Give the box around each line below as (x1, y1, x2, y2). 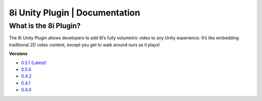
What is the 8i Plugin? (9, 21, 81, 30)
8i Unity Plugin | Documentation (9, 7, 140, 18)
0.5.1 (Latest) (21, 60, 47, 66)
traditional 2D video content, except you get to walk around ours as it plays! (9, 42, 160, 48)
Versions (9, 51, 28, 57)
